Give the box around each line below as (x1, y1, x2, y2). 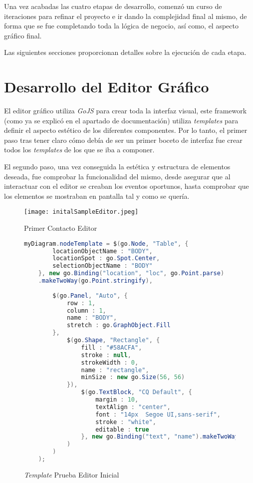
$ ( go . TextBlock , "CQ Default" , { (81, 389, 192, 396)
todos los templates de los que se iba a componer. (4, 144, 155, 155)
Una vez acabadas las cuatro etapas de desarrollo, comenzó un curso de (4, 1, 222, 11)
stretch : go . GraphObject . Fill (66, 322, 171, 329)
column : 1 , (66, 307, 106, 314)
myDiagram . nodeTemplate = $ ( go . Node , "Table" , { (24, 240, 189, 247)
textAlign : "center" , (95, 403, 171, 411)
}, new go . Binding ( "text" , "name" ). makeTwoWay (81, 433, 239, 441)
